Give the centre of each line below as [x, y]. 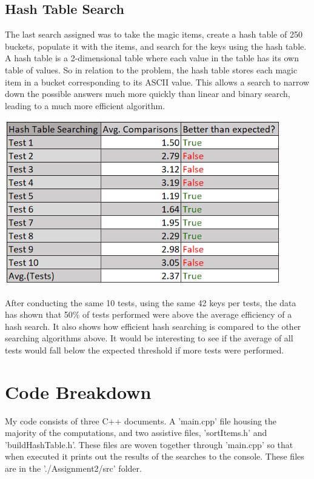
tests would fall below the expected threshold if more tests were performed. [145, 350]
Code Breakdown [78, 391]
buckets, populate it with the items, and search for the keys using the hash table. [156, 46]
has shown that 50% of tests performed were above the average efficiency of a [149, 314]
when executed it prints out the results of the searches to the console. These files [155, 456]
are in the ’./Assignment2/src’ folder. [73, 468]
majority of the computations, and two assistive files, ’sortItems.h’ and [136, 433]
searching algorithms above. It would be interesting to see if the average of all [149, 338]
